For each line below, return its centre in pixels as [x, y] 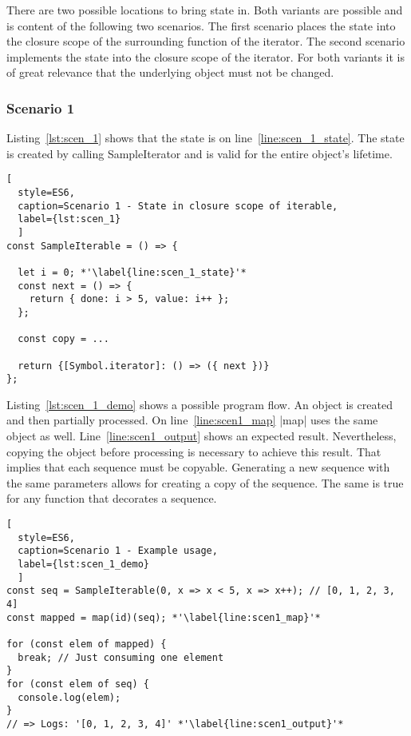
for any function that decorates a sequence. [112, 498]
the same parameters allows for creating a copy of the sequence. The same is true [205, 482]
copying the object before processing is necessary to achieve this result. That [194, 451]
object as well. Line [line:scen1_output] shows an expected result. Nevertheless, [202, 436]
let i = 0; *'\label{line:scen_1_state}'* [132, 272]
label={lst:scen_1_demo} [83, 564]
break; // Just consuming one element [121, 657]
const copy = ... [63, 339]
